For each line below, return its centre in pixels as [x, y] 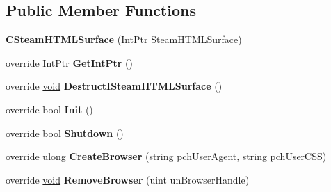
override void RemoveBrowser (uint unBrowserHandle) [128, 179]
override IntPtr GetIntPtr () [70, 62]
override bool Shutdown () [65, 133]
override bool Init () [49, 109]
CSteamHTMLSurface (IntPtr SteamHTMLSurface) [124, 39]
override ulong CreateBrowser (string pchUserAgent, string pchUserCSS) [166, 156]
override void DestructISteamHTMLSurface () [114, 86]
